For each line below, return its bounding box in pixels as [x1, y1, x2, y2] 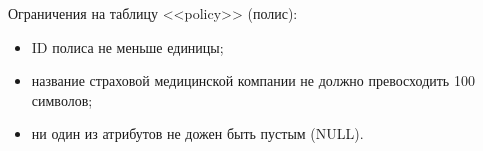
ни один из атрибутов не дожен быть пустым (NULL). [31, 123, 364, 144]
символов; [31, 89, 93, 110]
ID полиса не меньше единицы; [31, 36, 224, 57]
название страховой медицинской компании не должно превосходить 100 [31, 70, 475, 91]
